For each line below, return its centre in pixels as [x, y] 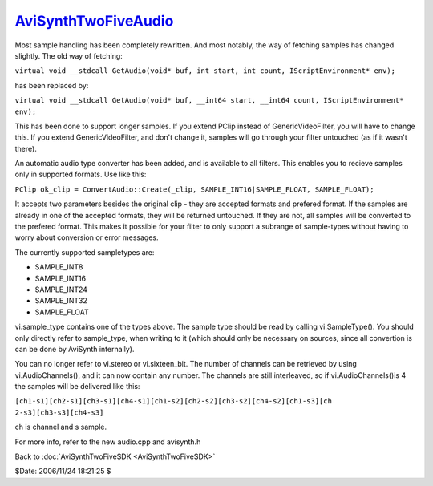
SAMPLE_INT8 [59, 267]
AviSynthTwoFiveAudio [94, 21]
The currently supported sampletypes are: [85, 252]
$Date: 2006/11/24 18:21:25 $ [63, 471]
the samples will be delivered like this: [77, 387]
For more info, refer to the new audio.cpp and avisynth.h [108, 442]
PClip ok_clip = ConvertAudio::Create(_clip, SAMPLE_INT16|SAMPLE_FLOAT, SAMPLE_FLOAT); [194, 189]
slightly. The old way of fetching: [69, 55]
